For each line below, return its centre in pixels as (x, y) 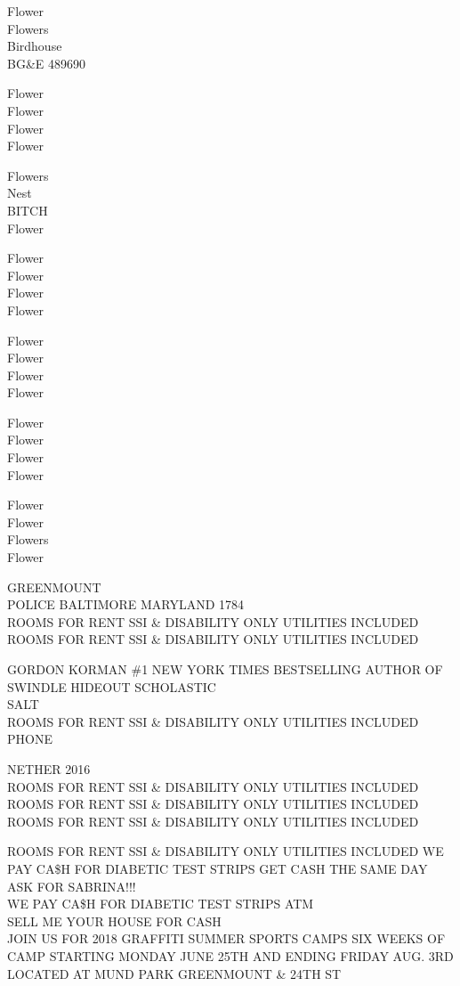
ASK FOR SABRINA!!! (72, 886)
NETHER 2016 (49, 768)
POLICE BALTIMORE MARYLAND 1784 (126, 604)
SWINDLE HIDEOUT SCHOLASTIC (112, 686)
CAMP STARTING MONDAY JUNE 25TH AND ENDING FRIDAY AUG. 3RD (230, 955)
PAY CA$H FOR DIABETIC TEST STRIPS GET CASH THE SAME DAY (218, 868)
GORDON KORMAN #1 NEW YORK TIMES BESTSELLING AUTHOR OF (225, 669)
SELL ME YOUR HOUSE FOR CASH (114, 921)
